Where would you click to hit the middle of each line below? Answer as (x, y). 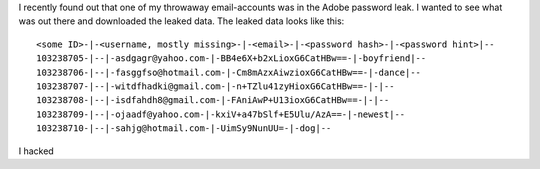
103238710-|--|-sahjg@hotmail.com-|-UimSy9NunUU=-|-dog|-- (184, 128)
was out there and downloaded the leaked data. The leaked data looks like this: (181, 21)
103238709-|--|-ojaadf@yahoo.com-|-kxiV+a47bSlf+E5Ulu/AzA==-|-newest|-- (221, 114)
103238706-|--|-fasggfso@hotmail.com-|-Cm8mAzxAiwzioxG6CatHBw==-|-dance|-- (229, 72)
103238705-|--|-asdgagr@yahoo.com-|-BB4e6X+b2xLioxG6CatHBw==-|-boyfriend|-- (231, 58)
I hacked (36, 151)
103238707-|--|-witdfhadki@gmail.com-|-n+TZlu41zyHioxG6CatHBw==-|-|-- (215, 86)
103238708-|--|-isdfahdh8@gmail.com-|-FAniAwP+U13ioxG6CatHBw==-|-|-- (213, 100)
